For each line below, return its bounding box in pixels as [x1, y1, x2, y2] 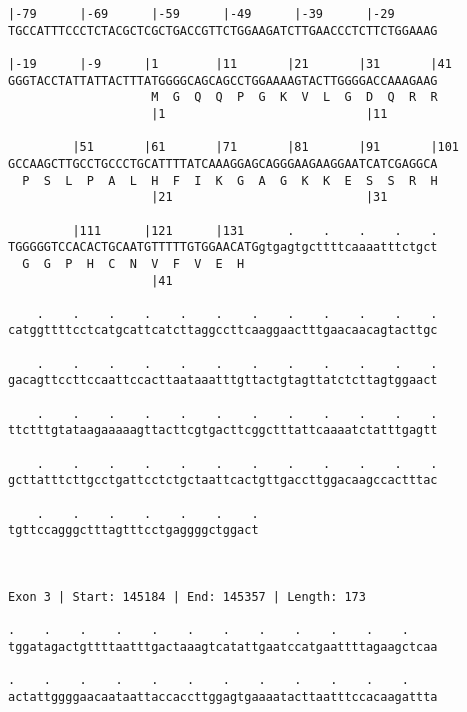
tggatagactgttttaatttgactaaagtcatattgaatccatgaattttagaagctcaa [8, 639, 438, 654]
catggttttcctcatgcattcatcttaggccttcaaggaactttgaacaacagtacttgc [8, 323, 438, 338]
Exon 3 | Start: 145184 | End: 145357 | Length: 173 [8, 589, 366, 604]
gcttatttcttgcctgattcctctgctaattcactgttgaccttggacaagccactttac [8, 473, 438, 488]
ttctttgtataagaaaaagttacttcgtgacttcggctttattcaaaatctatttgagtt [8, 423, 438, 438]
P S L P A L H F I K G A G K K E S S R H [22, 173, 438, 188]
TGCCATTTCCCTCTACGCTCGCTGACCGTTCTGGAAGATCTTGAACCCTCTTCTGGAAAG [8, 23, 438, 38]
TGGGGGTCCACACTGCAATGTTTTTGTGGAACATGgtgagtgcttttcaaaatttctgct [8, 240, 438, 255]
